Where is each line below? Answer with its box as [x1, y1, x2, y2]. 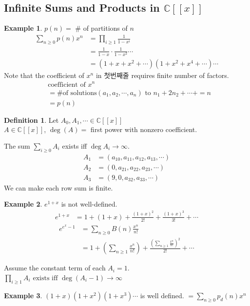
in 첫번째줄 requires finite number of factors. [96, 70, 229, 80]
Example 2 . [4, 199, 42, 209]
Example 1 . [4, 23, 42, 33]
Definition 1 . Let [4, 115, 59, 125]
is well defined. [140, 290, 184, 300]
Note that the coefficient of [4, 70, 84, 80]
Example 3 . [4, 290, 42, 300]
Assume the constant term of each [4, 263, 106, 273]
